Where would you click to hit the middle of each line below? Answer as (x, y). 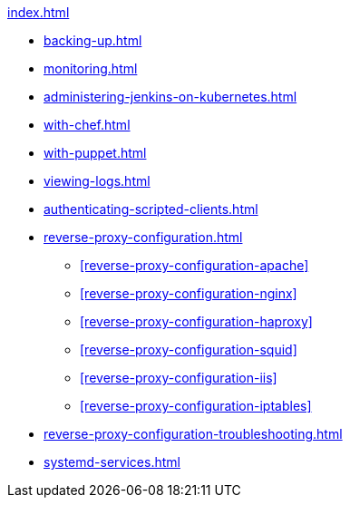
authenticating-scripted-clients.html (151, 209)
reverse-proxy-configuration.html (143, 237)
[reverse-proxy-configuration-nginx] (189, 293)
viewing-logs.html (97, 181)
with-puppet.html (95, 153)
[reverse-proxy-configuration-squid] (189, 350)
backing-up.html (93, 40)
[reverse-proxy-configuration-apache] (194, 265)
